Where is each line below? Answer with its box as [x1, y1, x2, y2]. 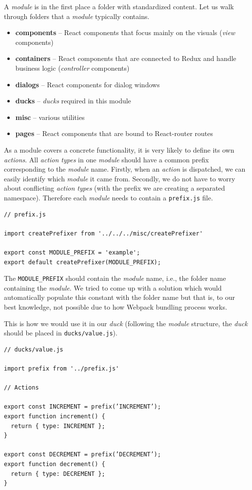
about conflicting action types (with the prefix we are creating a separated [4, 183, 225, 193]
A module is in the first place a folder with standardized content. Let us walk [4, 1, 234, 11]
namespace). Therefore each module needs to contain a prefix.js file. [4, 192, 213, 202]
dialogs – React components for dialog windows [15, 79, 160, 89]
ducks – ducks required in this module [15, 96, 131, 106]
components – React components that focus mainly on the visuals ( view [15, 27, 235, 38]
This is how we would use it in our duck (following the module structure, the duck [4, 318, 248, 328]
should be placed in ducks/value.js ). [4, 328, 117, 338]
